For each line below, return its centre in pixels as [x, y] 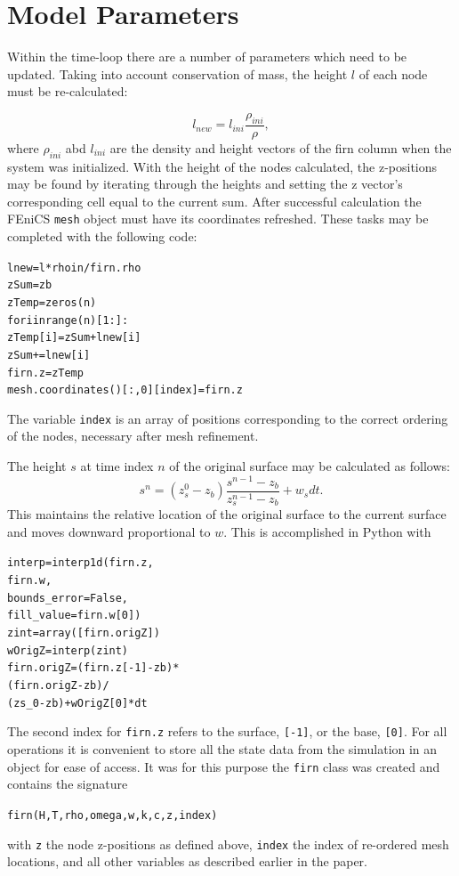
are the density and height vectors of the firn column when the [281, 147]
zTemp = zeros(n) [52, 302]
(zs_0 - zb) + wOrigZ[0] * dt [77, 703]
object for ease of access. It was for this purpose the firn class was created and [224, 766]
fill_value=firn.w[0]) [74, 616]
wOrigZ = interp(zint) [68, 650]
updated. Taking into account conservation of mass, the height [177, 73]
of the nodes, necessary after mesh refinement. [133, 436]
